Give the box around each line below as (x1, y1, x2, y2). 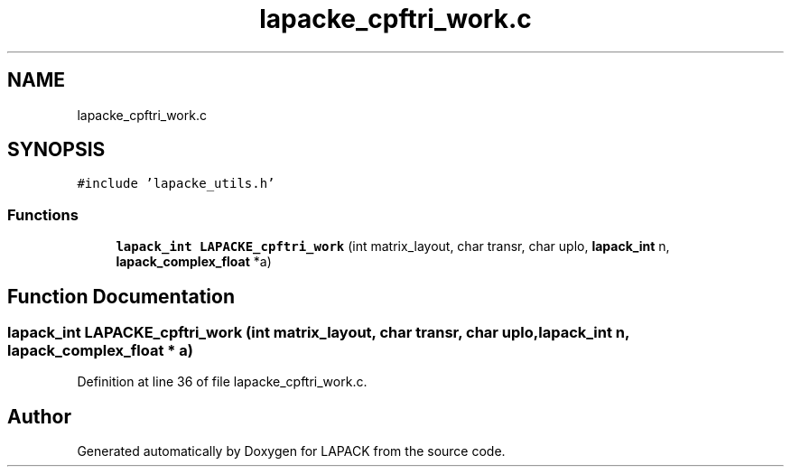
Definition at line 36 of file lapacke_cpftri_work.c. (77, 374, 368, 390)
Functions (7, 205, 79, 224)
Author (7, 404, 71, 428)
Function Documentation (7, 284, 235, 308)
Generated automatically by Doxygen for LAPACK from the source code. (77, 443, 506, 460)
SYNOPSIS (7, 138, 106, 162)
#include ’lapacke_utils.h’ (77, 176, 275, 191)
